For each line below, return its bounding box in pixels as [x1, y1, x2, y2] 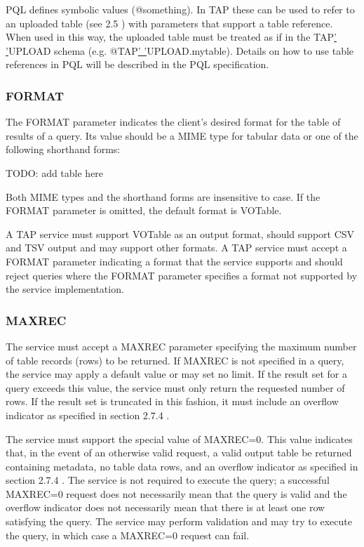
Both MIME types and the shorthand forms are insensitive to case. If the [6, 189, 321, 204]
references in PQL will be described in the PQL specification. [6, 57, 269, 72]
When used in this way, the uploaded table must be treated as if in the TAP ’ [6, 29, 337, 44]
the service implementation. [6, 282, 124, 296]
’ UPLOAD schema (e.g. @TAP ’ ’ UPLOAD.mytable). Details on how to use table [6, 43, 354, 58]
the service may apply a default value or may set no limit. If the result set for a [6, 367, 347, 381]
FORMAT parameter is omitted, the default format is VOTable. [6, 203, 282, 218]
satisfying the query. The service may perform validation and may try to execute [6, 514, 352, 529]
